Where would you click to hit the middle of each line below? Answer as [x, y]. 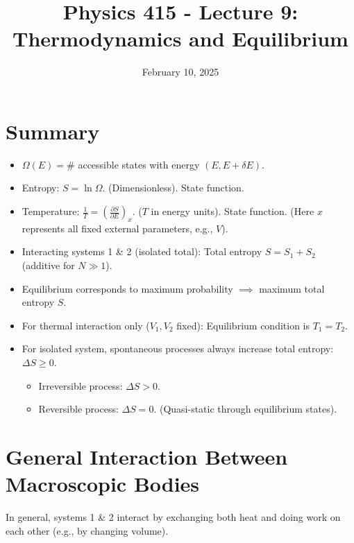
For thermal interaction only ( [86, 325]
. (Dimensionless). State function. [173, 188]
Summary [53, 131]
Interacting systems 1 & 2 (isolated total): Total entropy [142, 251]
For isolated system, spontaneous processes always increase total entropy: [178, 348]
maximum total [292, 288]
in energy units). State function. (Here [233, 211]
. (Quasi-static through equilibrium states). [245, 409]
